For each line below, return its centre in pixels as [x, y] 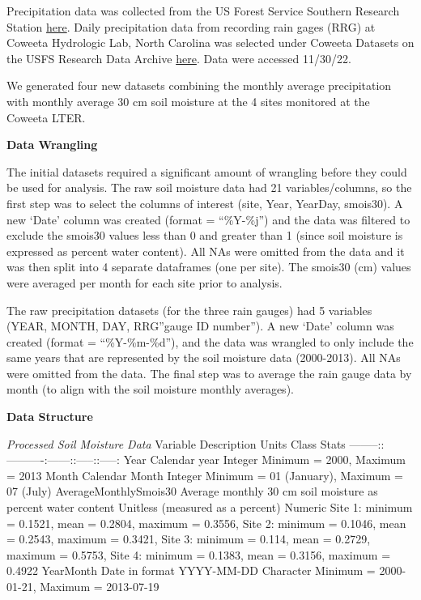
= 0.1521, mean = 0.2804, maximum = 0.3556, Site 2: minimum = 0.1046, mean [206, 523]
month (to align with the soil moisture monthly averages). [150, 389]
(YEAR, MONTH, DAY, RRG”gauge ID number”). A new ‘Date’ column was [200, 326]
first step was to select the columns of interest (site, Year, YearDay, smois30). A [205, 203]
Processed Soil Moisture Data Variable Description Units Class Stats [176, 443]
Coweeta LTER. [46, 117]
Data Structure [50, 417]
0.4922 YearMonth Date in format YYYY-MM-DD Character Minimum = [191, 570]
